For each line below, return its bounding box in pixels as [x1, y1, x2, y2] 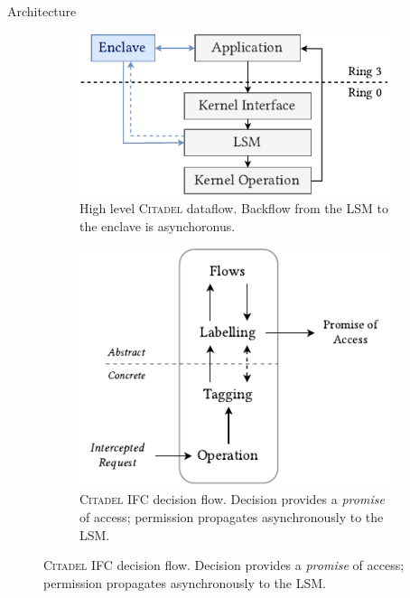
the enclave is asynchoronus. [79, 216, 236, 235]
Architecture [7, 2, 77, 20]
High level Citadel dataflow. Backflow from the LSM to [79, 199, 388, 218]
